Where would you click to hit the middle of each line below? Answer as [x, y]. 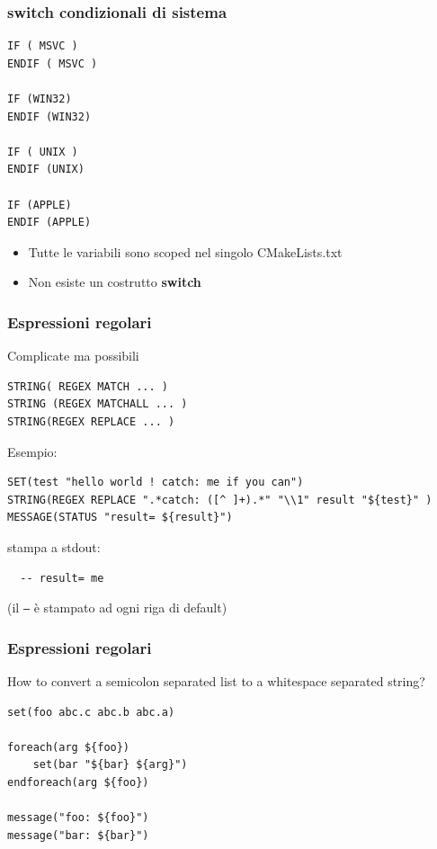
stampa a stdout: [54, 546]
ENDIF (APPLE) [49, 223]
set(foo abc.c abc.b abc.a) [91, 712]
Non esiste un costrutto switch [115, 282]
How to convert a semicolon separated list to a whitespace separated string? [216, 680]
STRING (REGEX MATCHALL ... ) [98, 404]
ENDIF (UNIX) [46, 170]
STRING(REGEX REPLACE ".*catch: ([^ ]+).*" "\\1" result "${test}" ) [220, 500]
